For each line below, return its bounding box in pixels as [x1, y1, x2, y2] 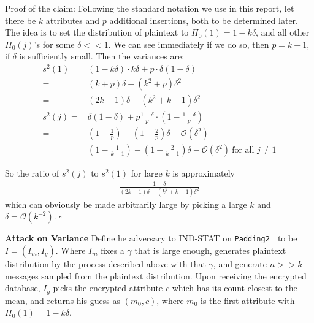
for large [131, 167, 163, 180]
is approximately [172, 167, 235, 180]
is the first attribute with [200, 294, 295, 306]
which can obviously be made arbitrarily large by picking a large [5, 197, 247, 210]
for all [232, 146, 255, 155]
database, [5, 281, 40, 294]
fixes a [101, 243, 124, 256]
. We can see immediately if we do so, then [108, 37, 269, 50]
